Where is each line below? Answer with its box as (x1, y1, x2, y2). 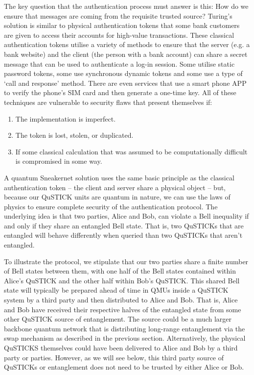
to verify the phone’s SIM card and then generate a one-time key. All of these (4, 87, 236, 98)
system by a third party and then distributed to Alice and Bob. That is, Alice (4, 295, 238, 305)
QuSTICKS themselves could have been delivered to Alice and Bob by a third (4, 343, 238, 352)
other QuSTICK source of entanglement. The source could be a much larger (4, 314, 232, 324)
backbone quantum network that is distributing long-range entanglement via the (4, 323, 245, 333)
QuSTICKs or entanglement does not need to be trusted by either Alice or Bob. (4, 362, 244, 372)
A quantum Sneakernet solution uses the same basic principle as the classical (4, 172, 234, 182)
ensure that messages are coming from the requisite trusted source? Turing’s (4, 10, 232, 21)
